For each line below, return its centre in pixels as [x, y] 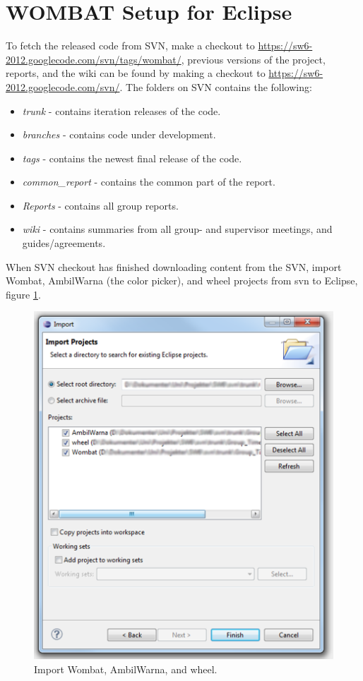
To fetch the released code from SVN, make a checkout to [130, 46]
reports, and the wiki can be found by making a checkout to [136, 73]
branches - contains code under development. [119, 134]
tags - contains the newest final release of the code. [132, 158]
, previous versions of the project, [253, 59]
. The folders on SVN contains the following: [216, 86]
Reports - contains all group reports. [100, 205]
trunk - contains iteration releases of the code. [121, 110]
